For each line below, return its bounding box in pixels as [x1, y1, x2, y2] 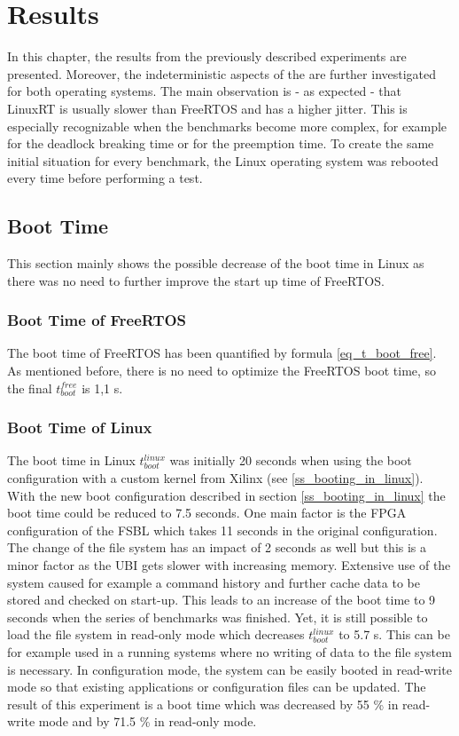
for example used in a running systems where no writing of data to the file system [7, 643, 452, 661]
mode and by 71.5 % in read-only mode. [38, 712, 257, 731]
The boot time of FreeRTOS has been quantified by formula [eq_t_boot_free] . [7, 344, 437, 362]
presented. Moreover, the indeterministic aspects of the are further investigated [7, 64, 437, 83]
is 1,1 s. [82, 378, 123, 397]
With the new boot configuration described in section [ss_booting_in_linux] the [7, 486, 446, 504]
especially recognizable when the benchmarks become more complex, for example [7, 116, 447, 135]
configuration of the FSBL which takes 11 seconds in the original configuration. [7, 520, 438, 539]
